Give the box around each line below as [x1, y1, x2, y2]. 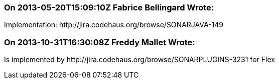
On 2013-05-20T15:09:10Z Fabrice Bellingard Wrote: [4, 2, 214, 12]
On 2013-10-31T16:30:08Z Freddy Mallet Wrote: [4, 37, 195, 47]
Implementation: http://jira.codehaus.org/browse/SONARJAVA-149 [4, 20, 223, 29]
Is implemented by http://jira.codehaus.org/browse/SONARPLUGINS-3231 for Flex [4, 55, 275, 64]
